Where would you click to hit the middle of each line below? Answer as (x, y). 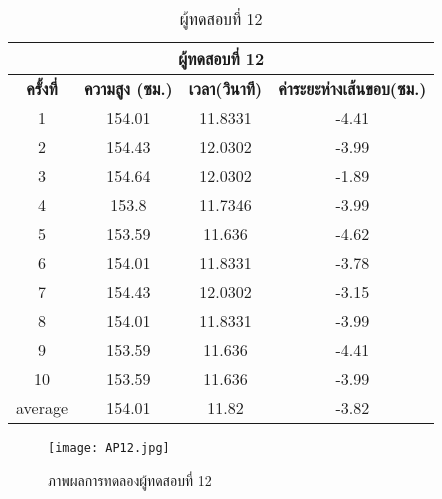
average (42, 407)
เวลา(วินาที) (225, 88)
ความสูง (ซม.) (128, 88)
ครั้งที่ (42, 88)
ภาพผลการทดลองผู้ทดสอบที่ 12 (130, 479)
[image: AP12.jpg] (109, 448)
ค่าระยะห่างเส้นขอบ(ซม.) (352, 88)
